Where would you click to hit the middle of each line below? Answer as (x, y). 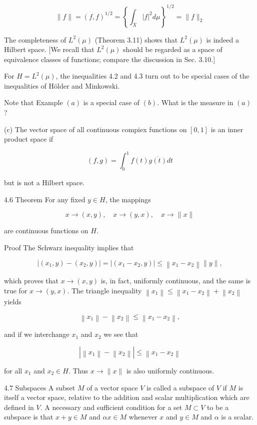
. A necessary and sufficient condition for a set (111, 407)
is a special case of (111, 102)
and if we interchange (37, 334)
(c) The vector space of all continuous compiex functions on (95, 129)
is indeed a (223, 39)
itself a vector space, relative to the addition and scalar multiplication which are (127, 397)
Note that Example (33, 102)
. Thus (78, 370)
